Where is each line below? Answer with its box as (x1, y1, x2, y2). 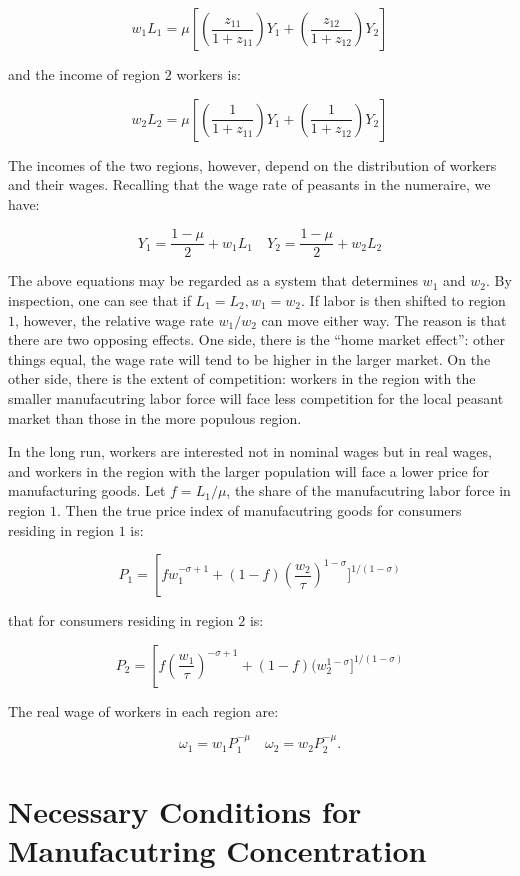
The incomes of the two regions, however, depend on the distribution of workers (8, 154, 497, 175)
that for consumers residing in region (8, 610, 234, 631)
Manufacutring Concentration (8, 829, 427, 870)
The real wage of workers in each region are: (8, 700, 279, 721)
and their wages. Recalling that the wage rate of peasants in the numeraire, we (8, 174, 491, 195)
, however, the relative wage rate (15, 309, 214, 330)
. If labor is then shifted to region (301, 290, 506, 311)
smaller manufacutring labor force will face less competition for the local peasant (8, 388, 504, 408)
